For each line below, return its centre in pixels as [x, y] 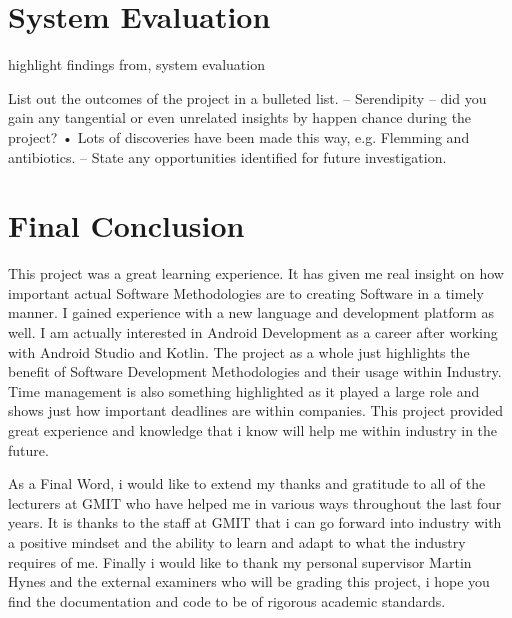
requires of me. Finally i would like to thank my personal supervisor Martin [240, 561]
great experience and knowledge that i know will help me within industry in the [253, 429]
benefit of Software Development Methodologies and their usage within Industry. [255, 371]
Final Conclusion [126, 225]
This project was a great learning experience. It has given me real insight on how [256, 273]
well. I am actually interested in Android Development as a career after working [253, 332]
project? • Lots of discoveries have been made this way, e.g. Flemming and [239, 136]
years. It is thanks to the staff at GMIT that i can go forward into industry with [255, 522]
